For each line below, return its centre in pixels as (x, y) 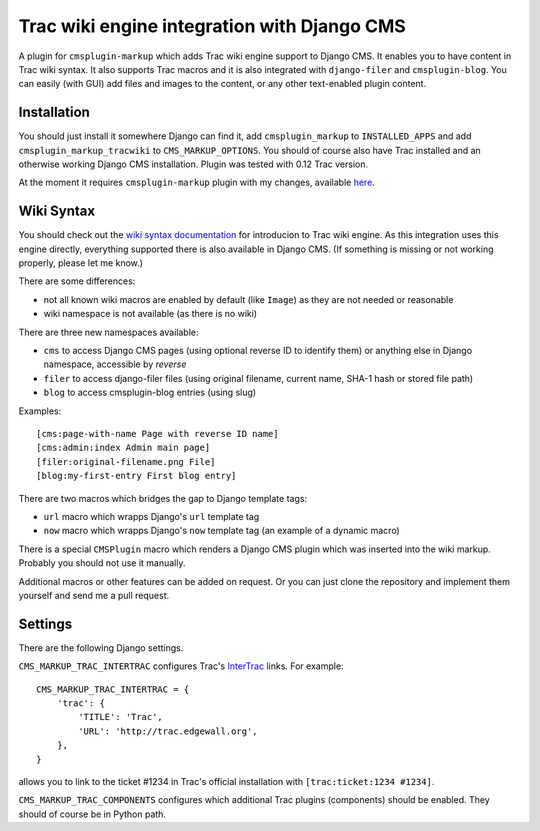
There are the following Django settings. (101, 647)
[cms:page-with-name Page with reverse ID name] (157, 433)
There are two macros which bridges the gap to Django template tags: (163, 498)
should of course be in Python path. (92, 814)
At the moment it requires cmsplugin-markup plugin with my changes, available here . (196, 182)
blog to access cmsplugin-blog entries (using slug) (150, 392)
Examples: (40, 411)
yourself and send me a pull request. (94, 595)
